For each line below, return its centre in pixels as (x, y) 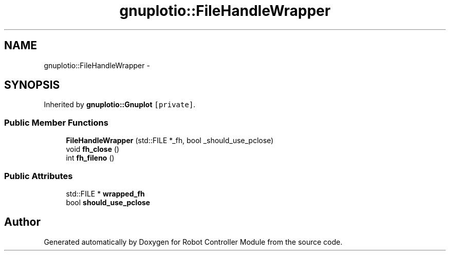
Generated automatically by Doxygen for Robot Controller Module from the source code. (193, 242)
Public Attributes (39, 176)
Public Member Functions (56, 122)
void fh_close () (93, 149)
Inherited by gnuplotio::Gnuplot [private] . (120, 105)
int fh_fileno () (90, 158)
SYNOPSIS (32, 85)
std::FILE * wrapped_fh (105, 193)
